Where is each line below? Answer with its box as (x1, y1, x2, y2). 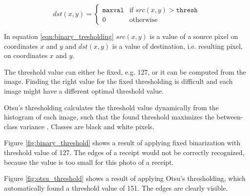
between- (216, 112, 243, 122)
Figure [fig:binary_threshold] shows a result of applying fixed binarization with (4, 137, 240, 148)
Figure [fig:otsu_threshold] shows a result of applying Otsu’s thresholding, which (4, 173, 246, 183)
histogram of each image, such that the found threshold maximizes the (4, 112, 214, 122)
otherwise (129, 17, 158, 24)
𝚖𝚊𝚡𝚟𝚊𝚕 (102, 6, 124, 14)
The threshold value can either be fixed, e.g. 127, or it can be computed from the (4, 66, 246, 77)
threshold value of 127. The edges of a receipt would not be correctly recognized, (4, 147, 245, 157)
